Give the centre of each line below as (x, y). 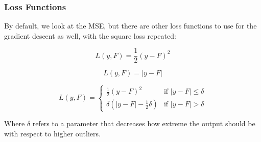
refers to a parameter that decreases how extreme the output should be (144, 123)
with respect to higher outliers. (52, 133)
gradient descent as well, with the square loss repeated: (90, 35)
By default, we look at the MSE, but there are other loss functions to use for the (130, 26)
